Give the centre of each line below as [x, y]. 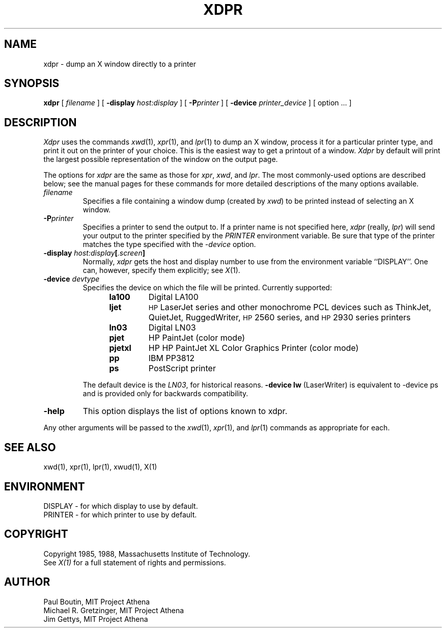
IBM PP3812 [171, 358]
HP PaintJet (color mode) [197, 338]
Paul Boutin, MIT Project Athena [97, 601]
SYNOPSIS [32, 84]
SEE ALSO [30, 447]
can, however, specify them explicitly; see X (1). [161, 270]
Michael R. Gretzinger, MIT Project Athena [114, 610]
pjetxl [120, 348]
